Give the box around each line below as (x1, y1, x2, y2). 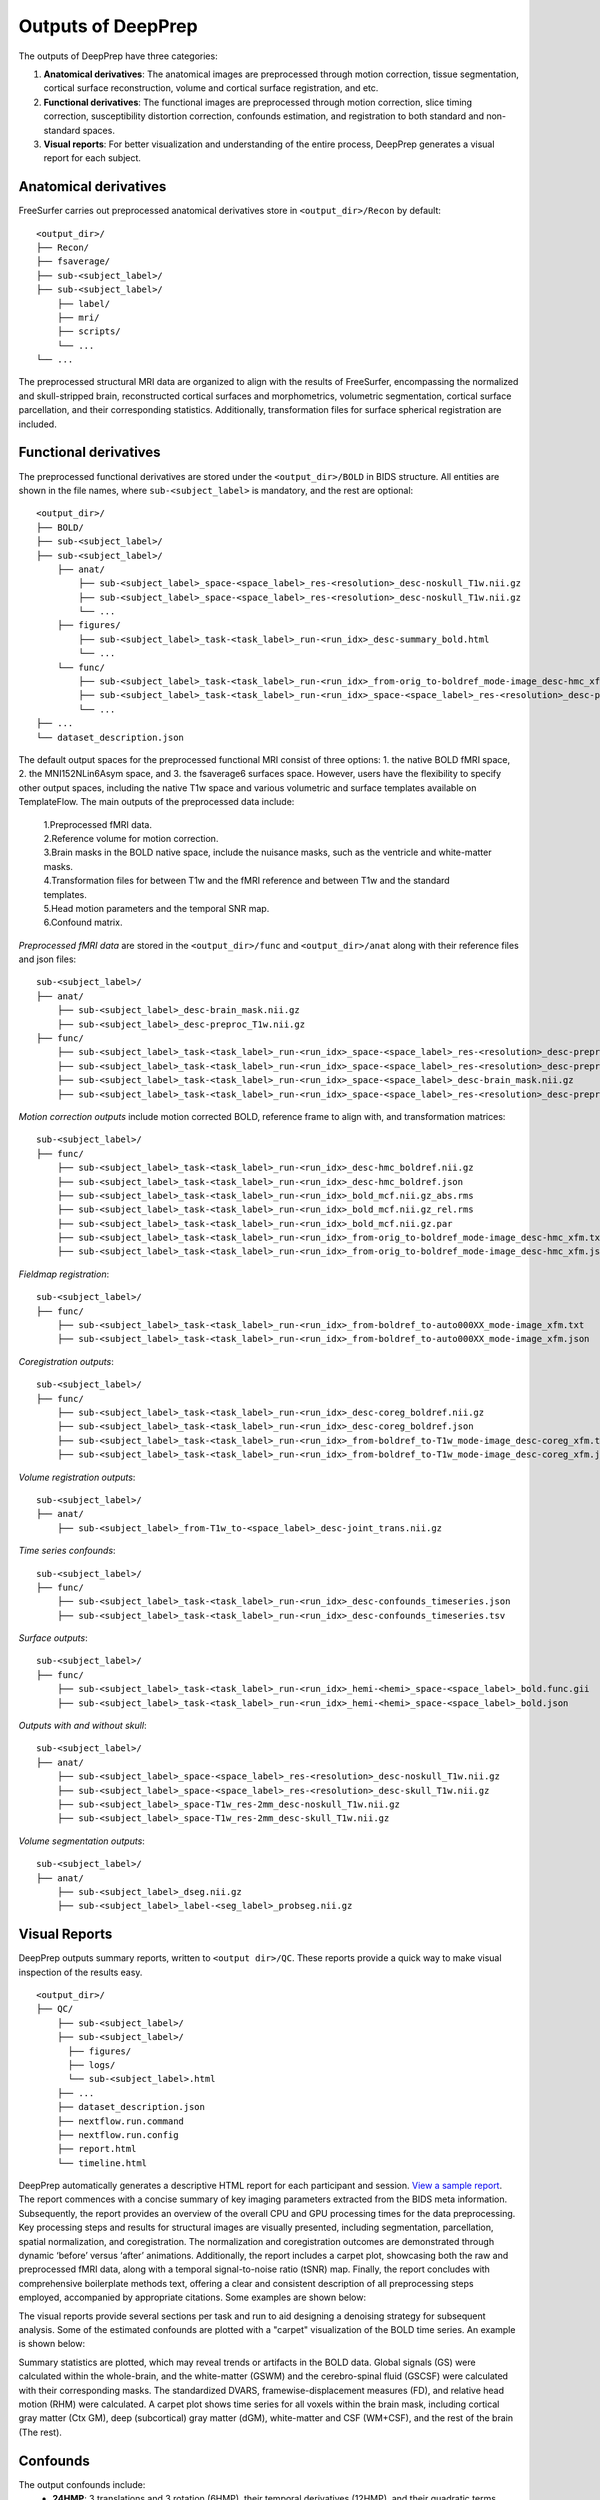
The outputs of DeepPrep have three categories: (18, 50, 219, 62)
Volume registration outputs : (18, 1471, 136, 1483)
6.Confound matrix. (43, 916, 123, 929)
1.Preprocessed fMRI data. (43, 818, 152, 830)
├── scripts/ (56, 326, 121, 337)
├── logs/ (67, 2059, 116, 2070)
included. (18, 418, 57, 430)
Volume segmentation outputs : (18, 1835, 145, 1847)
